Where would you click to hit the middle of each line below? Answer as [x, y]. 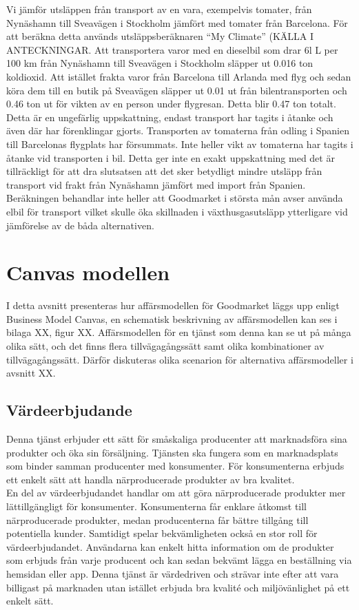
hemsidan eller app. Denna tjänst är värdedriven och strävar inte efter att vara [173, 573]
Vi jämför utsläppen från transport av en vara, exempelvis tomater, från [159, 9]
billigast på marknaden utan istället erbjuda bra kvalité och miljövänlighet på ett [178, 587]
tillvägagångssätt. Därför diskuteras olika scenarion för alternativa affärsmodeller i [180, 359]
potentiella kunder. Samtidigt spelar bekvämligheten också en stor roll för [162, 533]
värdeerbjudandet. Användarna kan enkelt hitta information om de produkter [170, 546]
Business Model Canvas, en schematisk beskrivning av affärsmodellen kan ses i [172, 318]
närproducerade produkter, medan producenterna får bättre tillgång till [157, 519]
